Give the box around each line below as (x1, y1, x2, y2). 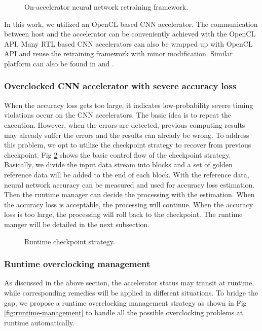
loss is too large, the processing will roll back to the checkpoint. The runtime (4, 209, 243, 219)
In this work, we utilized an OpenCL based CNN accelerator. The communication (4, 18, 258, 29)
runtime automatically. (4, 317, 74, 327)
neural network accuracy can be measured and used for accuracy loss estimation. (4, 179, 255, 190)
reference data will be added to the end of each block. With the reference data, (4, 169, 249, 179)
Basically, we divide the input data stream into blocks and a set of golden (4, 159, 233, 170)
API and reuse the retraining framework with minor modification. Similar (4, 48, 233, 59)
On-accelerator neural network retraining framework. (24, 2, 189, 12)
